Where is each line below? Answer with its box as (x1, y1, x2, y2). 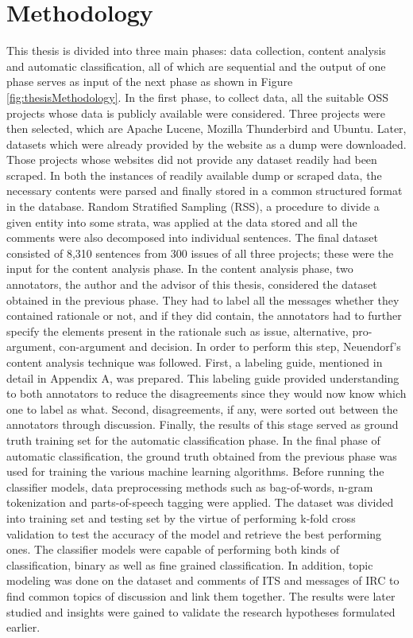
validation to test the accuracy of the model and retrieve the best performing (6, 525, 382, 542)
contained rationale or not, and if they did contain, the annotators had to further (6, 307, 402, 324)
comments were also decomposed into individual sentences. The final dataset (6, 229, 378, 246)
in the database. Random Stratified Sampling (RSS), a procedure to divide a (6, 198, 380, 215)
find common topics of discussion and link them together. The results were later (6, 587, 396, 604)
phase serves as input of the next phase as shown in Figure (6, 73, 293, 90)
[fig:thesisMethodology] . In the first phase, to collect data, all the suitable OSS (6, 88, 389, 105)
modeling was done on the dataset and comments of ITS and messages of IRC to (6, 572, 399, 589)
